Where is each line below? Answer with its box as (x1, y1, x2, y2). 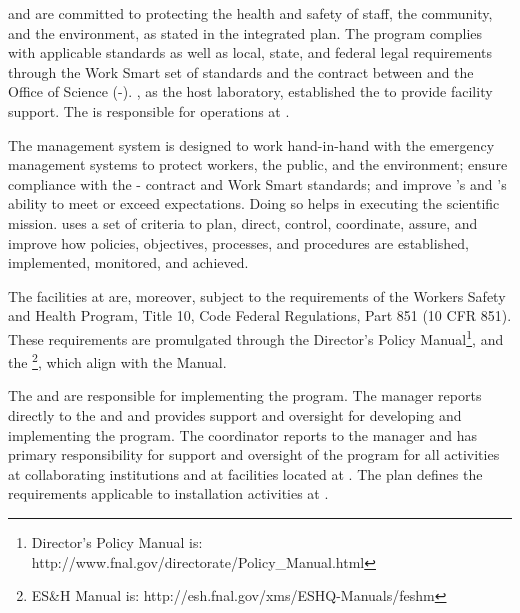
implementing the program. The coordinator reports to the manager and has (8, 424, 478, 445)
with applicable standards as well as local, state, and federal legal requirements (8, 42, 492, 63)
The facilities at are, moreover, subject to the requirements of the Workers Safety (8, 285, 506, 306)
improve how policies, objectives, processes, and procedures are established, (8, 232, 469, 253)
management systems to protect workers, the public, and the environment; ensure (8, 154, 508, 175)
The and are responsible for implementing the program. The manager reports (8, 385, 482, 406)
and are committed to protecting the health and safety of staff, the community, (8, 3, 493, 23)
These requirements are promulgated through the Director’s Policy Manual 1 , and (8, 325, 504, 349)
